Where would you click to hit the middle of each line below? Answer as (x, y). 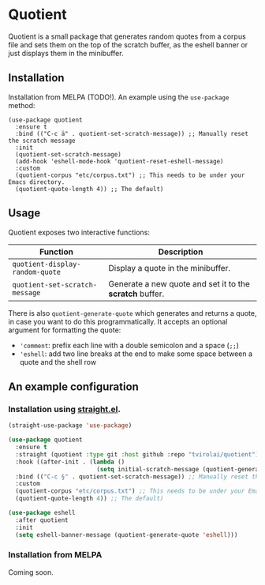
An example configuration (74, 386)
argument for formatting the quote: (65, 330)
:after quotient (42, 520)
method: (22, 105)
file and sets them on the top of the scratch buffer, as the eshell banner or (128, 44)
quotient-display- (47, 264)
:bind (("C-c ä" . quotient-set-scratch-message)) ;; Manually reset (132, 133)
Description (181, 252)
